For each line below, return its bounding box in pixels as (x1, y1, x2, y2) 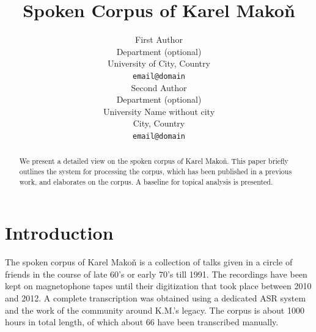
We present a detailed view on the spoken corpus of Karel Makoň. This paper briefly (19, 156, 288, 166)
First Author (135, 33, 183, 46)
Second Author (131, 81, 187, 94)
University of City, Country (108, 57, 210, 70)
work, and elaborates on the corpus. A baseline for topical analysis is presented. (19, 176, 273, 186)
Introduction (5, 220, 114, 245)
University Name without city (103, 105, 215, 117)
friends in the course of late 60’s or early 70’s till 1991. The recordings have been (5, 267, 307, 280)
